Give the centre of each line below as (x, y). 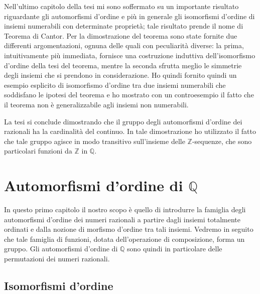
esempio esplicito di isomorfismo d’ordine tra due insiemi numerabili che (115, 85)
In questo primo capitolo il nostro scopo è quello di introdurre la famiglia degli (125, 209)
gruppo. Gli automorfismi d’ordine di (61, 249)
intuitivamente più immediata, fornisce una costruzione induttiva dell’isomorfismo (130, 55)
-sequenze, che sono (222, 141)
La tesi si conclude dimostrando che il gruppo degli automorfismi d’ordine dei (123, 121)
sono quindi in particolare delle (174, 249)
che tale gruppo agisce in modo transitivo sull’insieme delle (95, 141)
